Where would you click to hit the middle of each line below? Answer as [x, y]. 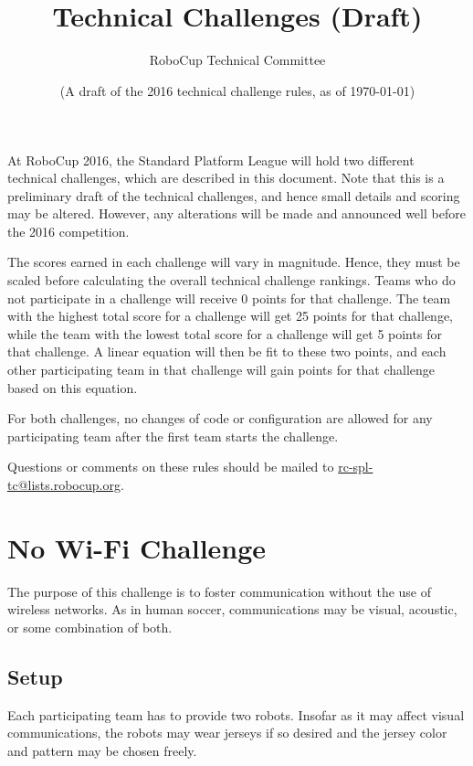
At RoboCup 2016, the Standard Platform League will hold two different [211, 160]
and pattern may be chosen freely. [102, 750]
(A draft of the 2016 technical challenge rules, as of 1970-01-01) [237, 90]
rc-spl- [356, 467]
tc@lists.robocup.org [64, 484]
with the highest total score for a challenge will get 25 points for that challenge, [230, 316]
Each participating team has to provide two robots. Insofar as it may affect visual [236, 714]
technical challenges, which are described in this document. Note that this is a [226, 178]
